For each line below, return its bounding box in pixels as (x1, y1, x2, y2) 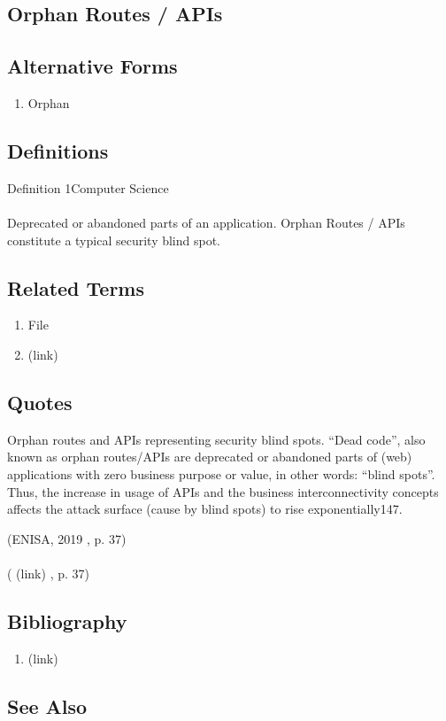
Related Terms (7, 274, 145, 301)
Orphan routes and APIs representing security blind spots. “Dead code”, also (7, 430, 426, 448)
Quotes (7, 388, 73, 415)
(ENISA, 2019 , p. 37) (7, 529, 127, 547)
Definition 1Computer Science (7, 178, 169, 197)
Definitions (7, 136, 109, 164)
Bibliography (7, 607, 127, 634)
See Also (7, 692, 88, 719)
